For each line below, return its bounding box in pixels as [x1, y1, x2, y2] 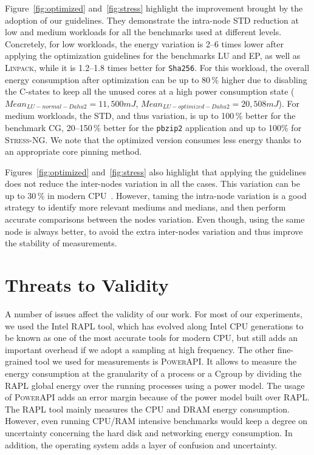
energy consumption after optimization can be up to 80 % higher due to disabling [5, 73, 307, 86]
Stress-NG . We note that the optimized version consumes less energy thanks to [5, 133, 301, 146]
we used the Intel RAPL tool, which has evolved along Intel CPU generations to [5, 319, 304, 332]
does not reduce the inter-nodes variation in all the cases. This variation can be [5, 177, 300, 190]
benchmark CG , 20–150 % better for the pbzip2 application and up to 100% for [5, 121, 302, 133]
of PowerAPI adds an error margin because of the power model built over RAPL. [5, 391, 310, 403]
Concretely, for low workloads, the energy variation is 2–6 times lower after [5, 37, 284, 50]
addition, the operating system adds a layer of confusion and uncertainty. [5, 438, 278, 451]
